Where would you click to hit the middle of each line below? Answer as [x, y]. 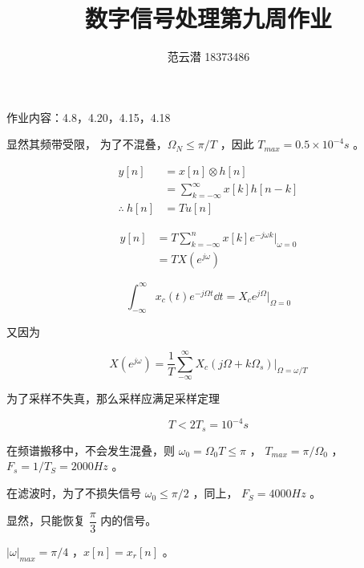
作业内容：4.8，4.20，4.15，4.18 [89, 117]
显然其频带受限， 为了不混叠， [87, 144]
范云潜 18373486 [208, 57]
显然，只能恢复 [46, 520]
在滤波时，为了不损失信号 [74, 493]
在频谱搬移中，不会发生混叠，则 [91, 450]
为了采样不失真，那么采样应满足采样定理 [113, 398]
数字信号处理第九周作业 [208, 18]
